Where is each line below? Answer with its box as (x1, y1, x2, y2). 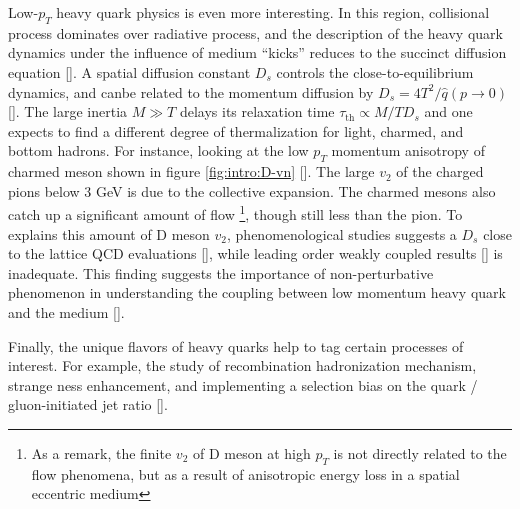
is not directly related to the (333, 442, 507, 463)
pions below (8, 180, 80, 201)
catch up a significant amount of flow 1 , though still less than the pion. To (8, 201, 463, 224)
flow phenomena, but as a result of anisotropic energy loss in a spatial (31, 463, 460, 484)
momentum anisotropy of (331, 140, 485, 161)
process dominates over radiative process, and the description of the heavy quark (8, 22, 503, 43)
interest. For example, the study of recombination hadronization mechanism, (8, 355, 477, 376)
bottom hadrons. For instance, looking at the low (8, 140, 309, 161)
